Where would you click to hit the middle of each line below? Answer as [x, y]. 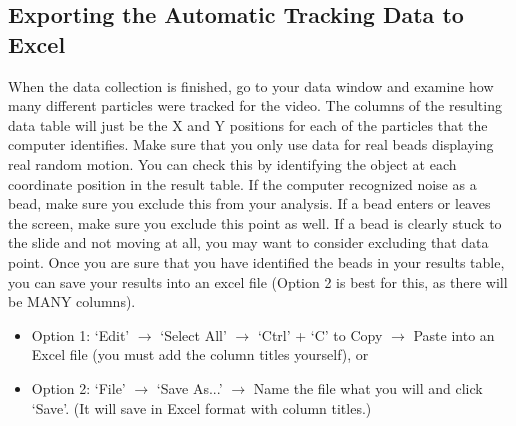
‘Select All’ [193, 334]
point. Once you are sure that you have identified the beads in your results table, [256, 261]
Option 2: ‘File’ [78, 387]
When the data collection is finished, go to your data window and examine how [251, 85]
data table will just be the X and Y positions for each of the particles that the [248, 124]
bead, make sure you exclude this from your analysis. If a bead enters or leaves [249, 203]
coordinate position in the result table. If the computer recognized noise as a [242, 183]
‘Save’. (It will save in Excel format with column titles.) [201, 407]
